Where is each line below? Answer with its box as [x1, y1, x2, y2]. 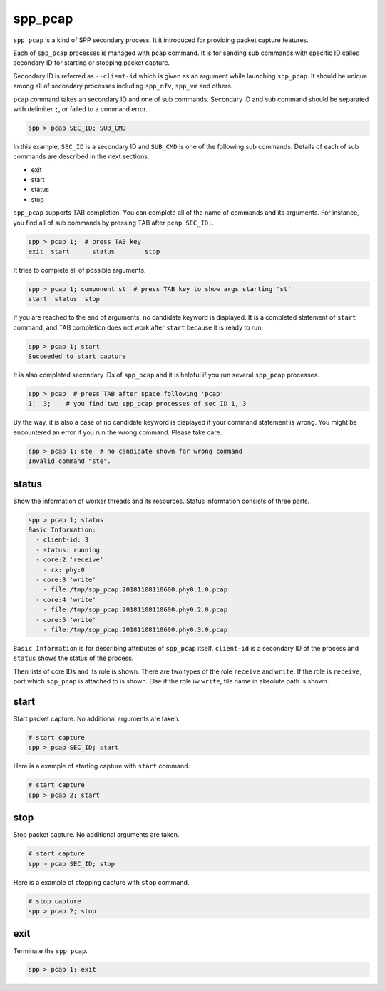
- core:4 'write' [36, 596, 96, 604]
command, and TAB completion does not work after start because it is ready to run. [13, 323, 264, 332]
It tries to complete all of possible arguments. [13, 265, 146, 274]
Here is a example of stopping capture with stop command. [13, 878, 190, 886]
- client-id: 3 [36, 536, 89, 544]
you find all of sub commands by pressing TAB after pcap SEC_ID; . [13, 218, 214, 227]
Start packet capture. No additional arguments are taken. [13, 714, 180, 723]
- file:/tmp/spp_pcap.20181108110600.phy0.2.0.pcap [43, 606, 228, 614]
